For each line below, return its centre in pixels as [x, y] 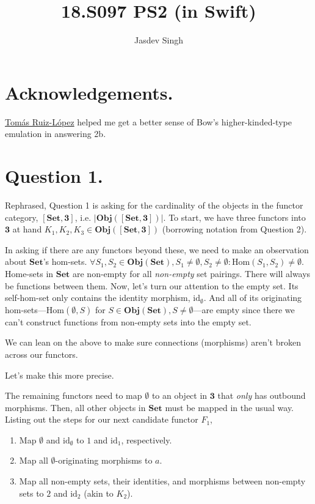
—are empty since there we [244, 309]
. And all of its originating [253, 298]
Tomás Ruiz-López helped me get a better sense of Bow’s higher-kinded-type [148, 121]
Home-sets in [29, 273]
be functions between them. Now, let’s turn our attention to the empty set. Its [152, 285]
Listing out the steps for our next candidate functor [102, 419]
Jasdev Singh [158, 40]
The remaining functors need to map [74, 395]
